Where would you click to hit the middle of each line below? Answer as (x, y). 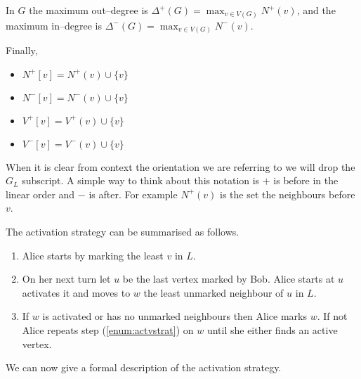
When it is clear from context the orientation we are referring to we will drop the (180, 166)
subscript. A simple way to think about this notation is (141, 180)
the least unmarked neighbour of (214, 292)
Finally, (22, 50)
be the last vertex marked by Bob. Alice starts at (229, 279)
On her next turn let (66, 279)
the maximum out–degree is (88, 10)
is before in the (306, 180)
